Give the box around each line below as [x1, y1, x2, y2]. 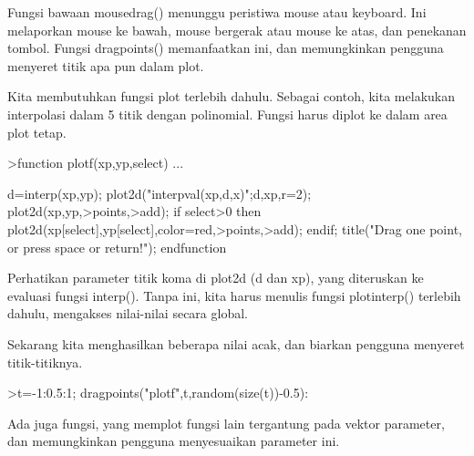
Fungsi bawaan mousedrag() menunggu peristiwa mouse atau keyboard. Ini [7, 3, 427, 21]
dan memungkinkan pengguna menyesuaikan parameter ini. [7, 431, 340, 451]
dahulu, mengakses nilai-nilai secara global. [7, 304, 248, 323]
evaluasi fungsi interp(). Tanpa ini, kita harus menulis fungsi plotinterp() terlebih [7, 285, 461, 305]
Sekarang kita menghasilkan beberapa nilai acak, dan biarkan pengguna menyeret [7, 334, 465, 353]
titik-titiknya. [7, 352, 83, 371]
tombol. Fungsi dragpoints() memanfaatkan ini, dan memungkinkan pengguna [7, 38, 444, 57]
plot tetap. [7, 122, 67, 141]
